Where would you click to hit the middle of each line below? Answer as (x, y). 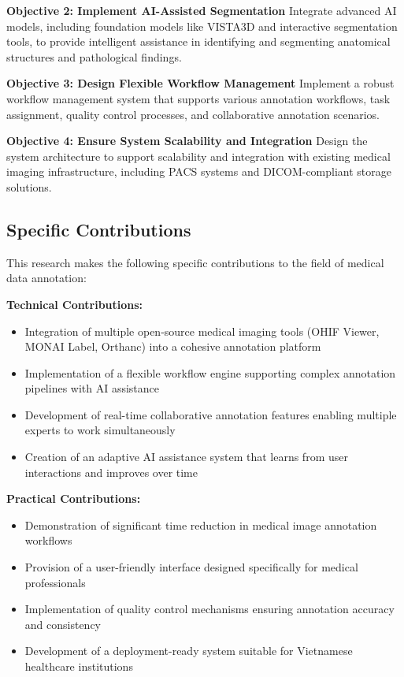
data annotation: (46, 278)
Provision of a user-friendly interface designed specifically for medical (191, 567)
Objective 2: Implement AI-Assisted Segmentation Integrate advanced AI (202, 10)
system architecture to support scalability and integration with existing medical (198, 156)
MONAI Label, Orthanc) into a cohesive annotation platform (173, 346)
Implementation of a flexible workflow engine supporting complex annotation (210, 372)
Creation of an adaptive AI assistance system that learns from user (186, 457)
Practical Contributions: (74, 498)
